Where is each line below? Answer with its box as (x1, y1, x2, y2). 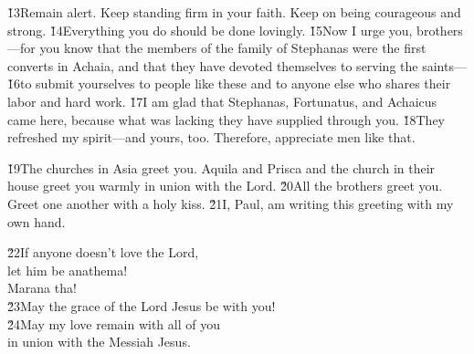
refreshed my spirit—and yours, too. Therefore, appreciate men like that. (7, 128, 416, 147)
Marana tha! (7, 278, 77, 297)
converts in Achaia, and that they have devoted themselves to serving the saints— (7, 56, 467, 75)
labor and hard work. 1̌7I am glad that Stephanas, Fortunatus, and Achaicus (7, 91, 437, 110)
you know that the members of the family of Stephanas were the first (39, 38, 427, 57)
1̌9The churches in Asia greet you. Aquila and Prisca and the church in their (7, 158, 436, 177)
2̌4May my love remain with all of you (7, 314, 220, 333)
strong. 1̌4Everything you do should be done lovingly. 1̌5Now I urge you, (7, 20, 413, 39)
